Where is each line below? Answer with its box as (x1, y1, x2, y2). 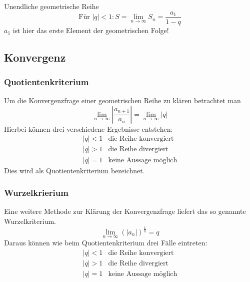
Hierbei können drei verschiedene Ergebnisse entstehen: (4, 123, 173, 134)
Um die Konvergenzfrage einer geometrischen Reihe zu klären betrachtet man (4, 95, 241, 106)
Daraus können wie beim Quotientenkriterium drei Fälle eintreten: (4, 237, 207, 248)
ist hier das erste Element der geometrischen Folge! (12, 25, 169, 35)
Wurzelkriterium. (4, 215, 56, 226)
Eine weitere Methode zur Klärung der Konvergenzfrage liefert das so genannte (4, 206, 246, 216)
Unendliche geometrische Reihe (4, 1, 99, 11)
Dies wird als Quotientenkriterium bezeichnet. (4, 165, 145, 175)
